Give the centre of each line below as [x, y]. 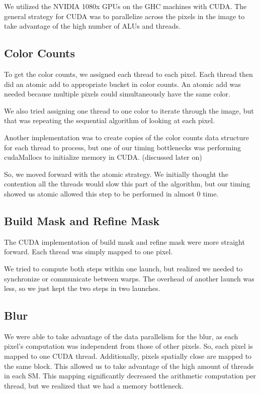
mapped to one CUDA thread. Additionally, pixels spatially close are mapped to [128, 356]
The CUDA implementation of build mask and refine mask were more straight [124, 241]
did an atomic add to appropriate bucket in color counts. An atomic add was [122, 84]
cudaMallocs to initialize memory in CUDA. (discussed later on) [103, 157]
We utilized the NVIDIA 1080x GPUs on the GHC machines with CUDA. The [125, 6]
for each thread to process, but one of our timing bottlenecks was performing [123, 147]
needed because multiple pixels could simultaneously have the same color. [117, 94]
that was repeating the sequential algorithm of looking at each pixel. [110, 120]
